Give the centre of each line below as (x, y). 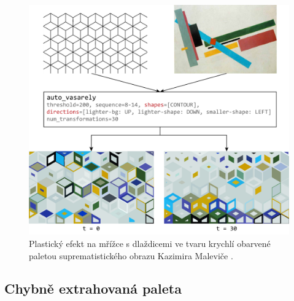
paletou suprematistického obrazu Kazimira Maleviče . (131, 255)
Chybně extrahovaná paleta (93, 288)
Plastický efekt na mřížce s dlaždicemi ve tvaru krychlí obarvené (150, 243)
